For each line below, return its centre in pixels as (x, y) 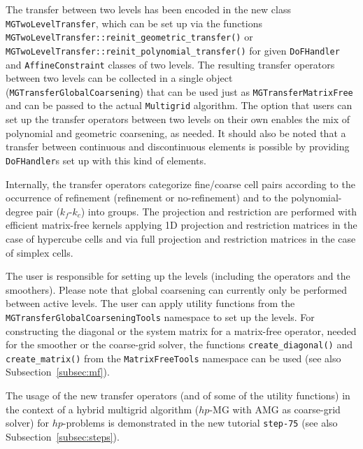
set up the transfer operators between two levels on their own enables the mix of (178, 119)
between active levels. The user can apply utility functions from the (150, 303)
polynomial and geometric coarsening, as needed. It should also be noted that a (176, 133)
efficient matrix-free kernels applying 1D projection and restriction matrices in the (181, 225)
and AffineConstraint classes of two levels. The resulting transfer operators (170, 64)
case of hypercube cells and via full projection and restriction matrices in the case (181, 238)
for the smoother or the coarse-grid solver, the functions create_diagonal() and (179, 344)
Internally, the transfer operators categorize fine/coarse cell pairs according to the (180, 184)
